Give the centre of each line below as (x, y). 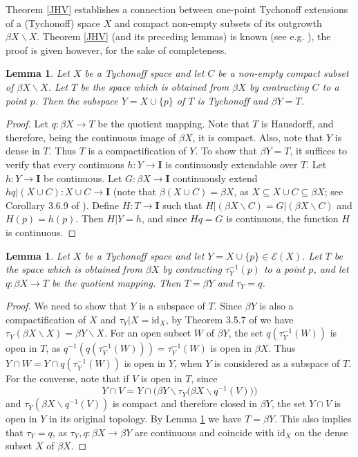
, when (188, 363)
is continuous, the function (282, 218)
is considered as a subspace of (277, 363)
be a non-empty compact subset (283, 73)
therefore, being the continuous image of (91, 137)
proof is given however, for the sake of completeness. (116, 50)
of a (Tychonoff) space (53, 23)
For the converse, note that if (67, 378)
